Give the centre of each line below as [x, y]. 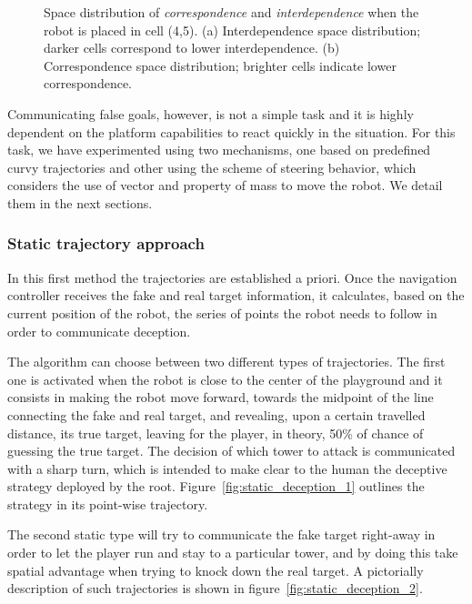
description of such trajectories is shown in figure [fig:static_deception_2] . [215, 588]
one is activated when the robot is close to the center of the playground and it [225, 379]
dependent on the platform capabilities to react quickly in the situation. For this [231, 131]
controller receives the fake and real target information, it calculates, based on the [236, 295]
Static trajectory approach [106, 243]
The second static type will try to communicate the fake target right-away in [221, 534]
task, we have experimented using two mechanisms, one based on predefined [219, 150]
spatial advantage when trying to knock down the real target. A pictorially [216, 570]
